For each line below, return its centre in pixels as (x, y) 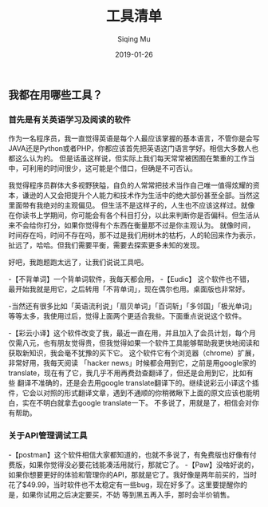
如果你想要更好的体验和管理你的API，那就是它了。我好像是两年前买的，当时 (133, 474)
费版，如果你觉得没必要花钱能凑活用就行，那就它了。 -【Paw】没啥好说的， (133, 465)
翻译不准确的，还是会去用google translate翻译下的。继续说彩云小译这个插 (138, 383)
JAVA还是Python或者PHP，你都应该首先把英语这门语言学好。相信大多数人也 (134, 149)
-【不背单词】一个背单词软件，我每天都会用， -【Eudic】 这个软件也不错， (131, 279)
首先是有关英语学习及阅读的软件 (70, 119)
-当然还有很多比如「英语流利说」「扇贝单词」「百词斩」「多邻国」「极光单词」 (132, 306)
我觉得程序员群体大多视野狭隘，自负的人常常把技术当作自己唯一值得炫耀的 (130, 185)
